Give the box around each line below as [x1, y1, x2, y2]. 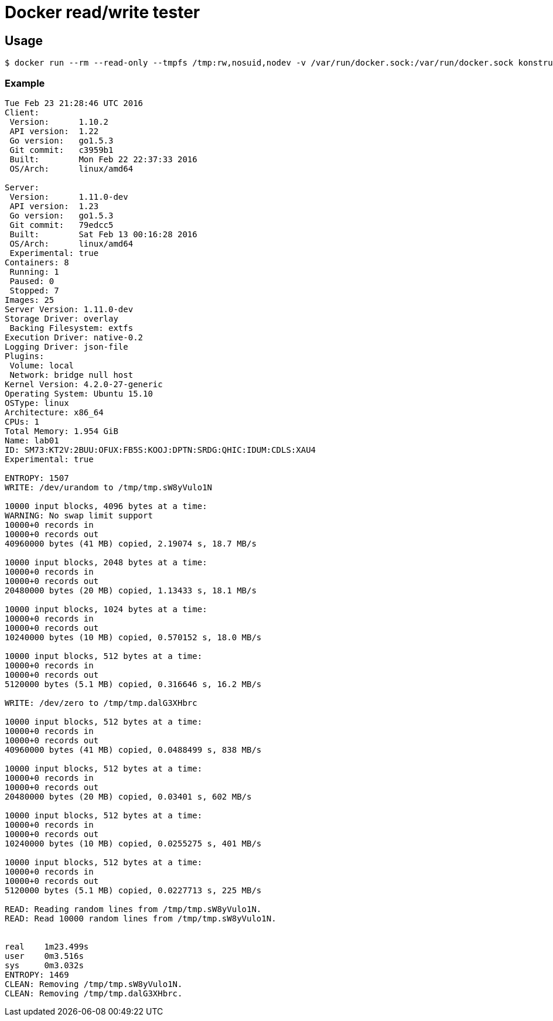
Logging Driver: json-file [5, 342, 128, 351]
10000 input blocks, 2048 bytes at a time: [5, 557, 207, 567]
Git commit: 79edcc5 [9, 220, 114, 230]
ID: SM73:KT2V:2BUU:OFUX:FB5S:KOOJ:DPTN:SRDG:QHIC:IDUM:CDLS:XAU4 [5, 445, 316, 455]
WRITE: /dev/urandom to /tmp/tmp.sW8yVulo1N [5, 482, 213, 492]
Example [5, 77, 45, 89]
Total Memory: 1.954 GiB [5, 426, 118, 436]
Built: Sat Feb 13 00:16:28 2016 [9, 229, 197, 239]
